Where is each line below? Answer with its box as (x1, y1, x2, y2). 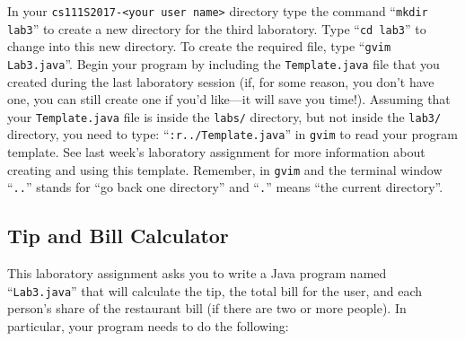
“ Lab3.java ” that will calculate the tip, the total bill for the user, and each (7, 281, 423, 300)
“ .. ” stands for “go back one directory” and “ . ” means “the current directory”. (7, 178, 443, 197)
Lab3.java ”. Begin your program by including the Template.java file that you (7, 54, 440, 73)
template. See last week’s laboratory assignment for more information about (7, 143, 426, 162)
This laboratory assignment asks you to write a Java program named (7, 264, 387, 283)
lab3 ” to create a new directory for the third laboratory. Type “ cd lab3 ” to (7, 19, 426, 38)
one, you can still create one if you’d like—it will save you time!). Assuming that (7, 90, 451, 109)
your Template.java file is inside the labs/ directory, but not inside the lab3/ (7, 107, 442, 126)
